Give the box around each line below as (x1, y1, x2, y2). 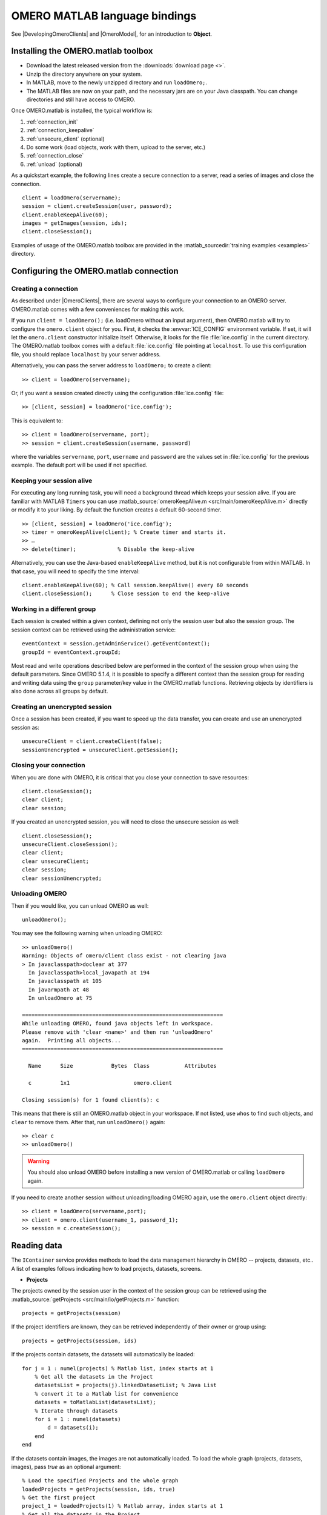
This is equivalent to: (11, 417, 64, 424)
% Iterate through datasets (34, 1407, 118, 1414)
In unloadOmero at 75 (28, 994, 93, 1002)
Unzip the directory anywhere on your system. (26, 70, 142, 78)
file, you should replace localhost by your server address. (11, 350, 161, 358)
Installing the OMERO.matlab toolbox (11, 46, 153, 56)
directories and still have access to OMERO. (26, 96, 136, 103)
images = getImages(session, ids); (22, 220, 128, 227)
